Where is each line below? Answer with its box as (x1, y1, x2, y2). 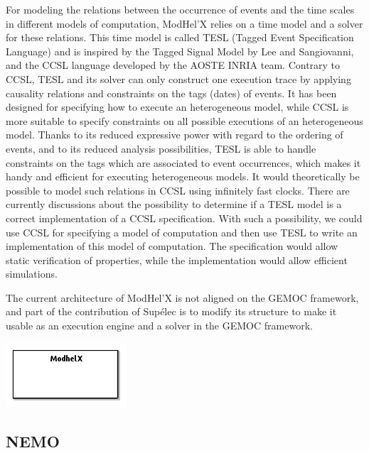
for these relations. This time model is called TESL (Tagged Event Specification (6, 30, 354, 45)
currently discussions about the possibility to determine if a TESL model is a (6, 197, 342, 212)
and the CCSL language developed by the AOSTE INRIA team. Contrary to (6, 58, 341, 72)
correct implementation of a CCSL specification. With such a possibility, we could (6, 210, 363, 225)
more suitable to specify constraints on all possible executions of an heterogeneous (6, 113, 363, 128)
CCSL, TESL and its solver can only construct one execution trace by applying (6, 71, 351, 86)
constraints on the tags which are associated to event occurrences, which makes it (6, 155, 361, 170)
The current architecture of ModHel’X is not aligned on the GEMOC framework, (6, 290, 359, 305)
